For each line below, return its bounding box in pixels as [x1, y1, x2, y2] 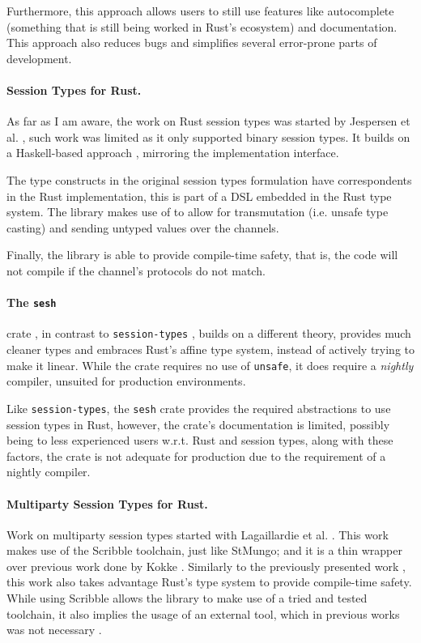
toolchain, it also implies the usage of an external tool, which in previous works [6, 605, 400, 622]
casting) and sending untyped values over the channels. [6, 219, 279, 236]
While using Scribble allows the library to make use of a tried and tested [6, 590, 368, 607]
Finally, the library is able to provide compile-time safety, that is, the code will [6, 246, 398, 263]
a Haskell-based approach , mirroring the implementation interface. [6, 144, 339, 161]
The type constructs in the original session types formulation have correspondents [6, 171, 412, 188]
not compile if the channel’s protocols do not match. [6, 262, 266, 279]
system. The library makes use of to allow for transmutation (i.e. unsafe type [6, 203, 389, 220]
